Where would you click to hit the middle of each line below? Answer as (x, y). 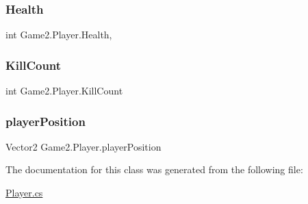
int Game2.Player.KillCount (64, 91)
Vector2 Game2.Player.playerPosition (84, 146)
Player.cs (24, 193)
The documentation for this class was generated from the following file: (154, 169)
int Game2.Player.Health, (59, 35)
